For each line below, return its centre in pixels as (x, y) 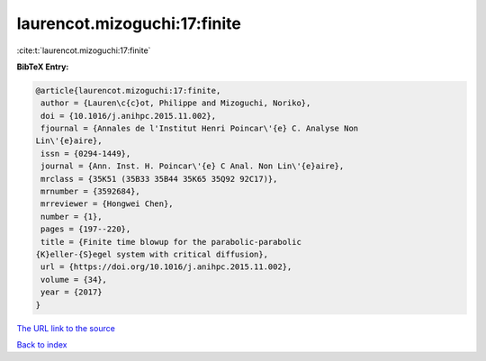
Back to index (42, 344)
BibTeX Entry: (43, 67)
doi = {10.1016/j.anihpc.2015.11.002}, (128, 116)
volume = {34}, (74, 280)
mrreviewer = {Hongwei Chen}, (108, 204)
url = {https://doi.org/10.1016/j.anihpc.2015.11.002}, (166, 267)
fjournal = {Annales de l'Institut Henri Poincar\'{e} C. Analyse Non (200, 129)
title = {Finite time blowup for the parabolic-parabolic (171, 242)
